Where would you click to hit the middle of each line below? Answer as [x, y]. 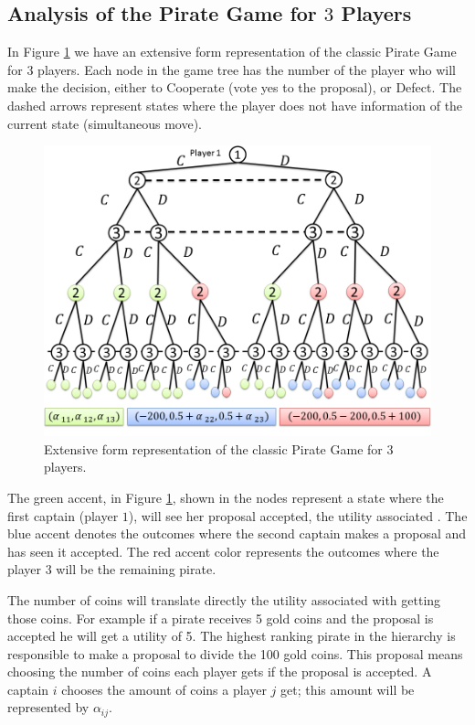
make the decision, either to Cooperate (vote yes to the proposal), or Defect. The [235, 87]
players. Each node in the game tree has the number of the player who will [247, 69]
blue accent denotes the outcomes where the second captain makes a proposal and [237, 533]
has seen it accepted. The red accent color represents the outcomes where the [223, 551]
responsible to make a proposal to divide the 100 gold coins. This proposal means [235, 653]
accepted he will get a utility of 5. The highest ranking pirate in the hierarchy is [232, 636]
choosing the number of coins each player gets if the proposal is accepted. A [220, 672]
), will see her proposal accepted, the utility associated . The [298, 515]
